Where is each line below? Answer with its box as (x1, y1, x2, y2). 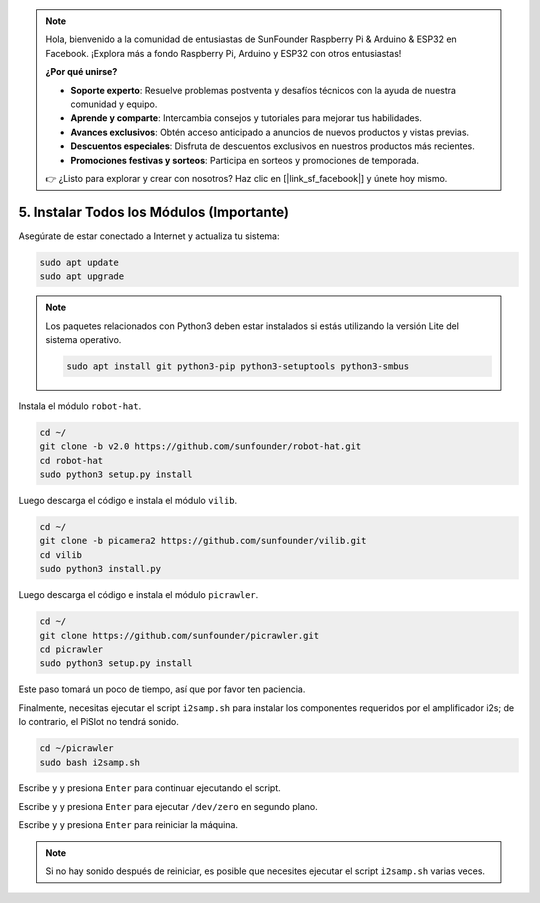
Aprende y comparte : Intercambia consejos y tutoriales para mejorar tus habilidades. (70, 112, 422, 124)
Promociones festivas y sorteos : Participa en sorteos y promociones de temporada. (70, 154, 420, 166)
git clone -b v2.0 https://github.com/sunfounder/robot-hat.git (39, 441, 362, 452)
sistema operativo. (45, 333, 122, 345)
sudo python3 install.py (39, 563, 162, 575)
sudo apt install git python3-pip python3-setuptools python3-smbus (66, 360, 410, 372)
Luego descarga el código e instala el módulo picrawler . (18, 589, 259, 601)
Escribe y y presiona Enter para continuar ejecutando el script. (18, 782, 282, 794)
